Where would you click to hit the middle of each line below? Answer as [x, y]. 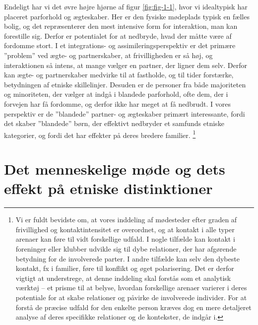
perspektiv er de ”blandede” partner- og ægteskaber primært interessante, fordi [125, 113]
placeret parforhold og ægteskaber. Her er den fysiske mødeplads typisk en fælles [127, 16]
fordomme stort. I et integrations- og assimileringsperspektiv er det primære [120, 45]
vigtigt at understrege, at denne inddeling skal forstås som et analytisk [123, 278]
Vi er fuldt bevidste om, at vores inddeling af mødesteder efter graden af [126, 220]
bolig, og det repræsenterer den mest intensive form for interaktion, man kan [121, 26]
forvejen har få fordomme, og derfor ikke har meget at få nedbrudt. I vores [117, 103]
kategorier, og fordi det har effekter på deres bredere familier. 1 [100, 134]
